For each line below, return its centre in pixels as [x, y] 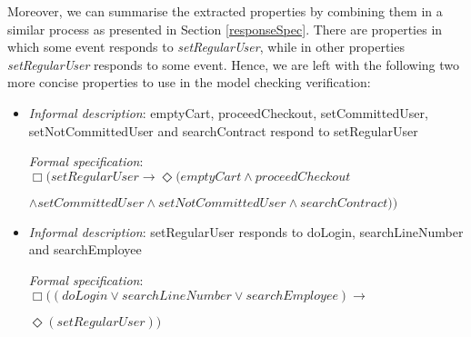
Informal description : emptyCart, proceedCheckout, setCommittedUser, [228, 112]
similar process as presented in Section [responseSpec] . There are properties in [225, 29]
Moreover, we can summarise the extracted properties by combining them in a [225, 11]
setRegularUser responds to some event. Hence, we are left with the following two [234, 64]
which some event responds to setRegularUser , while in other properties [206, 47]
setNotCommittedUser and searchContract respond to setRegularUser [223, 130]
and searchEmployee [85, 249]
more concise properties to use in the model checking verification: [189, 82]
